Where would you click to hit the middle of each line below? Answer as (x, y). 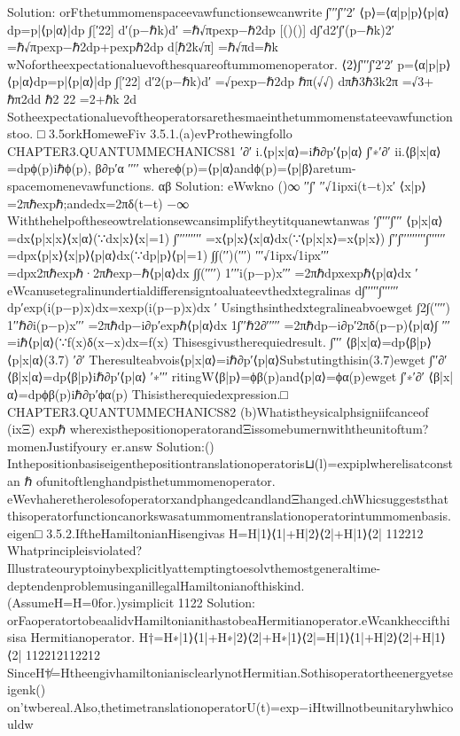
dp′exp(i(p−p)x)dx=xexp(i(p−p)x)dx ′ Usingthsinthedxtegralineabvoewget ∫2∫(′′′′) (229, 307)
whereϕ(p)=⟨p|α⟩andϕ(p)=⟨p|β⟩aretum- (249, 168)
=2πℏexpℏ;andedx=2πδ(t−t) (85, 203)
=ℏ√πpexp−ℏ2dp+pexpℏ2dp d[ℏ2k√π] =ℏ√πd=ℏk (143, 47)
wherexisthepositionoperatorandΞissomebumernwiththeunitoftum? (249, 429)
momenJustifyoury (58, 446)
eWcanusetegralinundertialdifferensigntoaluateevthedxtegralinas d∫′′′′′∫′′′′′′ (203, 290)
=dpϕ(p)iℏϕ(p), (49, 168)
